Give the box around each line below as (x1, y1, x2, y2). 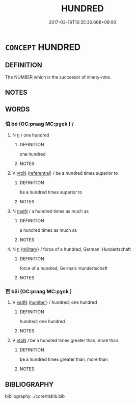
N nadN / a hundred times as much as (12, 208, 89, 214)
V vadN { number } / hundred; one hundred (12, 299, 97, 305)
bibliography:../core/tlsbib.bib (5, 393, 65, 399)
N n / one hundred (12, 132, 50, 138)
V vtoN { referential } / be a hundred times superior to (12, 170, 118, 176)
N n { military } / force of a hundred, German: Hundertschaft (12, 246, 131, 252)
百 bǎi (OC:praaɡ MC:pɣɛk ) (5, 288, 72, 295)
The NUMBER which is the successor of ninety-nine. (5, 74, 111, 80)
